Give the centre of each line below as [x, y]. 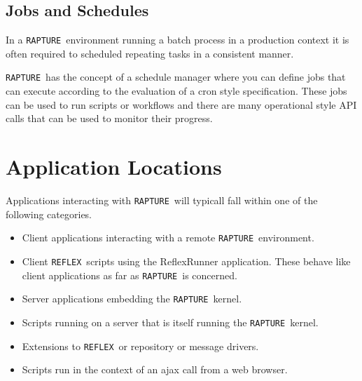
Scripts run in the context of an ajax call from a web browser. [155, 369]
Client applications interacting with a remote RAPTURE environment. [168, 238]
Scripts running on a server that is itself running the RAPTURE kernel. [170, 322]
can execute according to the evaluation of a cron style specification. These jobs [176, 91]
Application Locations [114, 167]
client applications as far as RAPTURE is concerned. [130, 275]
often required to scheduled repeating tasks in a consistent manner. [150, 53]
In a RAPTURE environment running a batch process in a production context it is [177, 40]
